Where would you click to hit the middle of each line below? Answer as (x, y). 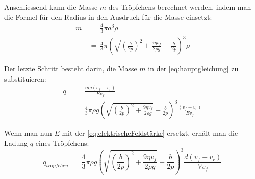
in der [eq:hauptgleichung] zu (193, 69)
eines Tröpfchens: (62, 143)
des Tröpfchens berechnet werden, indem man (180, 7)
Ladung (16, 143)
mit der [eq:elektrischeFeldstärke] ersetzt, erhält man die (150, 133)
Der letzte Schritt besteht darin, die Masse (71, 69)
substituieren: (25, 78)
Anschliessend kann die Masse (51, 7)
